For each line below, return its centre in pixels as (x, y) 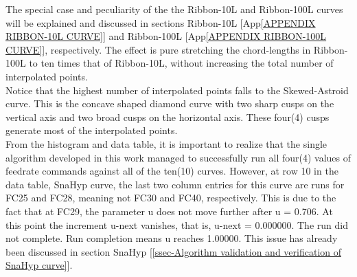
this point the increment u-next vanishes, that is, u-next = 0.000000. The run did (177, 224)
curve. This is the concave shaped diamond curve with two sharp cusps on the (170, 103)
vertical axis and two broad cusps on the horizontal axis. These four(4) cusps (168, 117)
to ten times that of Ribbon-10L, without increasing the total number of (181, 63)
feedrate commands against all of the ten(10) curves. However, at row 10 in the (172, 171)
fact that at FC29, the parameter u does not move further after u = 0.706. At (169, 211)
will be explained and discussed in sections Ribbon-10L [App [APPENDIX (161, 22)
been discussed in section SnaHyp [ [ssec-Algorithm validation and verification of (174, 251)
